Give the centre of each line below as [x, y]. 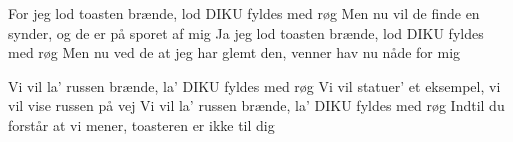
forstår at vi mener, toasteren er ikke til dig [141, 124]
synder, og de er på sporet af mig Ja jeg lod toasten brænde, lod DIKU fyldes [246, 32]
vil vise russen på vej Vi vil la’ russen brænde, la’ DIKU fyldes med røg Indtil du [256, 105]
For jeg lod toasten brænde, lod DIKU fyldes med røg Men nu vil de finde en [244, 13]
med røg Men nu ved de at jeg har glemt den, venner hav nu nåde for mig [234, 52]
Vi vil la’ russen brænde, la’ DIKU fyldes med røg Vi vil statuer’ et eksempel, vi [254, 85]
